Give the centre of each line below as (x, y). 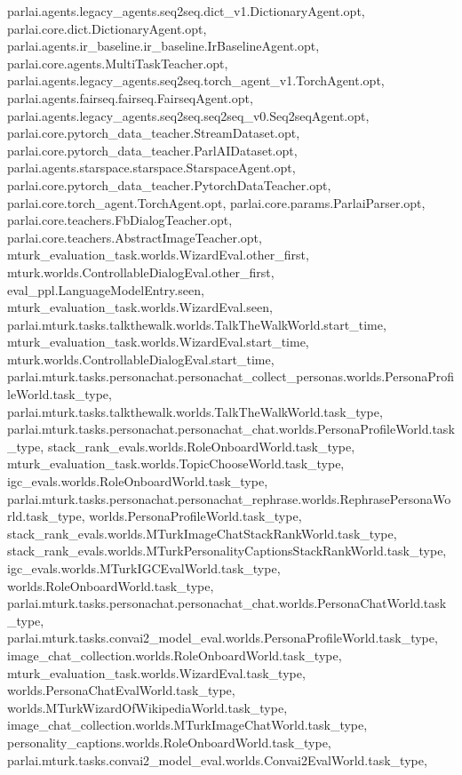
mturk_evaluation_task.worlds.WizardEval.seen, (140, 307)
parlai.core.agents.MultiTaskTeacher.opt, (118, 63)
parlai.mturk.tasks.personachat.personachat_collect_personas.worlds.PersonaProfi (231, 376)
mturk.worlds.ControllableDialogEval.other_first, (141, 272)
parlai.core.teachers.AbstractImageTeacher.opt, (135, 237)
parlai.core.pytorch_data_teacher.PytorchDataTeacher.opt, (169, 184)
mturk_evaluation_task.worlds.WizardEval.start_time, (158, 342)
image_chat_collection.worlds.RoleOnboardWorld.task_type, (175, 655)
